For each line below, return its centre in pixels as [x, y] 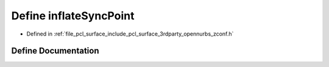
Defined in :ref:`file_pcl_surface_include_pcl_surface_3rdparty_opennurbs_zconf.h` [130, 34]
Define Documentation [55, 51]
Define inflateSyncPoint [73, 16]
